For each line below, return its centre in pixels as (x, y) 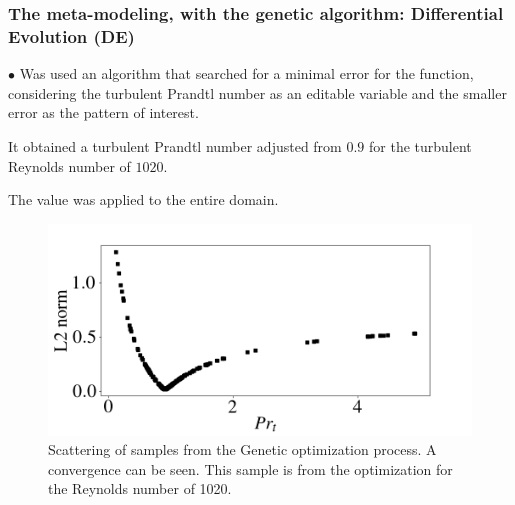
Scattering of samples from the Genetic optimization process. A (242, 449)
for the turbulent (420, 145)
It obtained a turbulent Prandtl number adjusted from (175, 145)
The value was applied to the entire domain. (143, 199)
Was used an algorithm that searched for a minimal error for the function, (246, 73)
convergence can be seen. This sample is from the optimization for (250, 468)
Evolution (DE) (71, 35)
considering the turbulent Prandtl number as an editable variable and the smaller (257, 92)
